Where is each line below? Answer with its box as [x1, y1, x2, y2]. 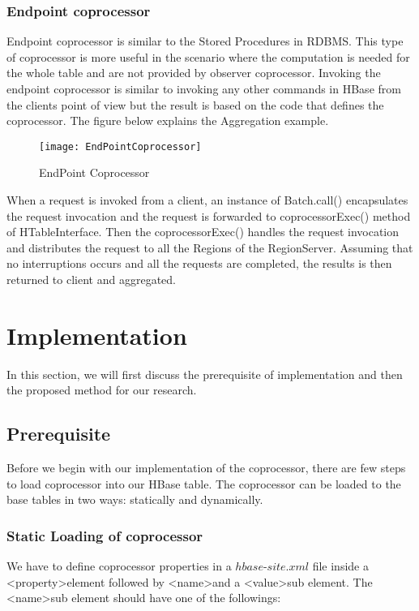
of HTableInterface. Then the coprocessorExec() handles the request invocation [6, 223, 400, 240]
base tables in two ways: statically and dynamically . [6, 491, 263, 508]
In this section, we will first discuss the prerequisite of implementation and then [6, 365, 403, 382]
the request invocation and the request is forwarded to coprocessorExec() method [6, 207, 411, 224]
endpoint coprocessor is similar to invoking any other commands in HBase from [6, 80, 401, 97]
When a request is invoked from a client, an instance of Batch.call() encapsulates [6, 191, 408, 209]
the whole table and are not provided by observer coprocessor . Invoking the [6, 64, 381, 81]
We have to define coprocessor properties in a [6, 557, 232, 574]
